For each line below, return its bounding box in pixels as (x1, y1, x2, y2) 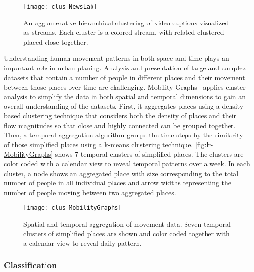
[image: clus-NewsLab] (23, 3, 97, 10)
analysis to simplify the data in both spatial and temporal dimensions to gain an (4, 91, 246, 101)
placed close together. (23, 36, 88, 46)
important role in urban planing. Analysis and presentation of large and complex (4, 63, 246, 73)
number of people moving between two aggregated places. (4, 187, 176, 197)
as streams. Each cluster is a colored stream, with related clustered (23, 27, 224, 37)
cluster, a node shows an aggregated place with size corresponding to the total (4, 168, 239, 178)
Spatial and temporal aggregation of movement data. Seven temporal (23, 219, 231, 228)
